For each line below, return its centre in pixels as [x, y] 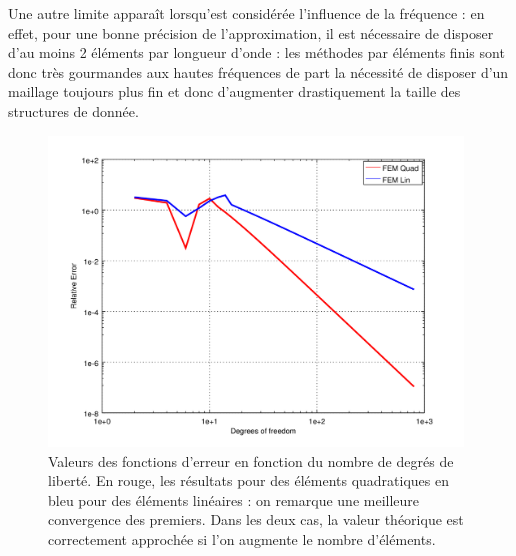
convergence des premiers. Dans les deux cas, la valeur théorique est [256, 519]
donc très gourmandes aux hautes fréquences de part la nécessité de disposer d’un [258, 71]
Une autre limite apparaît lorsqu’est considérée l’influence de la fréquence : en [246, 13]
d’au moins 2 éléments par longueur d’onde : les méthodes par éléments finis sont [256, 52]
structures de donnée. [73, 110]
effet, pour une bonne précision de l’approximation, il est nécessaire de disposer [251, 32]
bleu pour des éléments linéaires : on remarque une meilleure [234, 499]
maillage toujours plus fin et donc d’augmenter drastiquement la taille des [234, 91]
